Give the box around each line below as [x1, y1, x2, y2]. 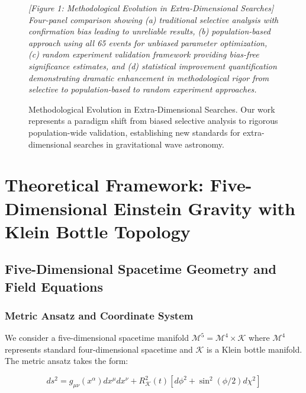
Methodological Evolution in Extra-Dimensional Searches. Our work [28, 103, 275, 115]
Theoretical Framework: [5, 172, 204, 197]
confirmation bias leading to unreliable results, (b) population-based [28, 25, 270, 37]
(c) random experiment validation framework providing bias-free [28, 48, 259, 60]
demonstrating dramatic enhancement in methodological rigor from [28, 71, 269, 84]
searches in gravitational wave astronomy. [74, 138, 224, 150]
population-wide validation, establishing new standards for [28, 126, 240, 138]
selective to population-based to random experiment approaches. [28, 83, 257, 95]
